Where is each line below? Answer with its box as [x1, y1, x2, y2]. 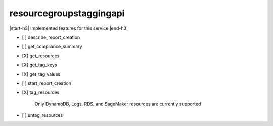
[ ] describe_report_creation [22, 34, 80, 40]
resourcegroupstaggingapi [9, 8, 125, 19]
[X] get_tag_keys [22, 62, 57, 68]
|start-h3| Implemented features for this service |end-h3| [9, 25, 128, 31]
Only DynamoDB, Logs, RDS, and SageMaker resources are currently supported [34, 101, 201, 107]
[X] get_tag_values [22, 71, 61, 77]
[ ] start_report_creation [22, 80, 72, 86]
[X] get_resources [22, 53, 60, 59]
